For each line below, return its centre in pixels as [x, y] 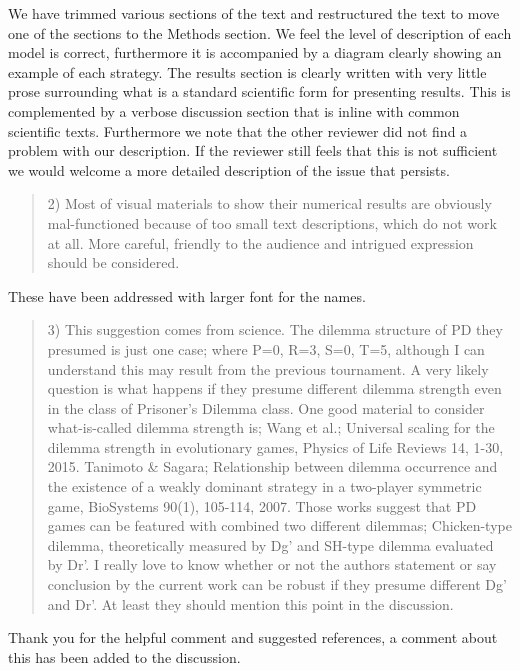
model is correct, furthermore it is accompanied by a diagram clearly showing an [255, 52]
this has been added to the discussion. [124, 656]
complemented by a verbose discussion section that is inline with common [234, 110]
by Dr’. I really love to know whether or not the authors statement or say [272, 564]
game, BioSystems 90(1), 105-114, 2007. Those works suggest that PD [262, 505]
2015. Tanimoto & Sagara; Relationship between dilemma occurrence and [272, 466]
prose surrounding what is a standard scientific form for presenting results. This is [259, 91]
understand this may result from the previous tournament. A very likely [268, 368]
